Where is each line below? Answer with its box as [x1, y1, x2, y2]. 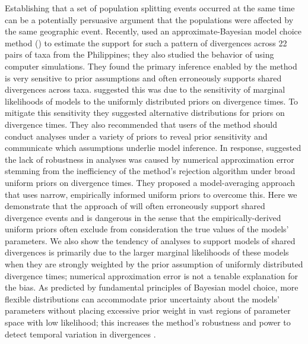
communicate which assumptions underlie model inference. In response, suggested [5, 141, 301, 154]
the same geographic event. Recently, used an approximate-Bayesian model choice [5, 25, 301, 37]
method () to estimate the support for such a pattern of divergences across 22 [5, 36, 287, 49]
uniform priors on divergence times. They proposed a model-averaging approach [5, 176, 295, 188]
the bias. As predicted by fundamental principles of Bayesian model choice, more [5, 281, 299, 293]
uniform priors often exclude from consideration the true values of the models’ [5, 223, 289, 235]
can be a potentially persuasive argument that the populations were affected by [5, 13, 294, 26]
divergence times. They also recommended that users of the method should [5, 118, 277, 130]
